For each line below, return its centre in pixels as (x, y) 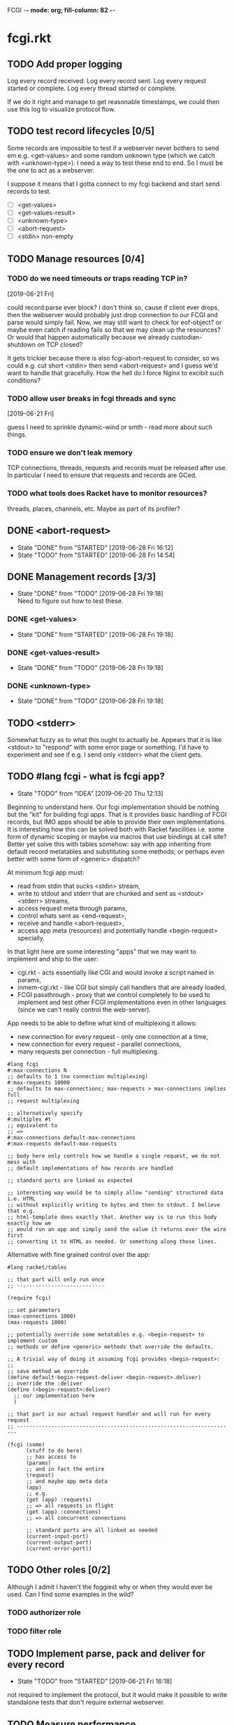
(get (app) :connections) (63, 1512)
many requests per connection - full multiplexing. (88, 1051)
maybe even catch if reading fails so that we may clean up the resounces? (114, 329)
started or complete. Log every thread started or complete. (92, 88)
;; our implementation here (54, 1396)
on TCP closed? (60, 344)
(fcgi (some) (26, 1444)
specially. (31, 938)
